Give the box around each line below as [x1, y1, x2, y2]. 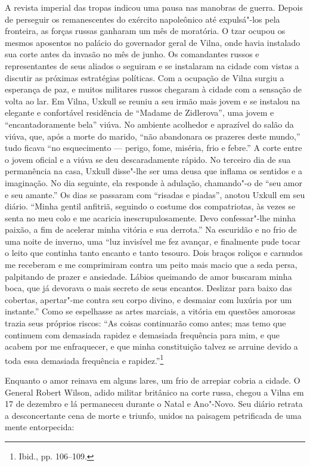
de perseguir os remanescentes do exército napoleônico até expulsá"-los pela [5, 13, 280, 25]
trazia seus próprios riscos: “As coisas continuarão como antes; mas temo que [5, 317, 286, 329]
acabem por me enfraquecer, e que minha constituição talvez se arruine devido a [5, 340, 298, 353]
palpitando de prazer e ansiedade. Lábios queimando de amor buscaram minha [5, 270, 292, 282]
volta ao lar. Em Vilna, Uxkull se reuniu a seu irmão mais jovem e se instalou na [5, 94, 300, 107]
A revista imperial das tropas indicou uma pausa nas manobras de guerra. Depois [5, 1, 303, 13]
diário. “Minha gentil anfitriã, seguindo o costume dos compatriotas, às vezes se [5, 200, 296, 212]
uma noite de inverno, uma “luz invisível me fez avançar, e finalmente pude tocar [5, 234, 300, 247]
